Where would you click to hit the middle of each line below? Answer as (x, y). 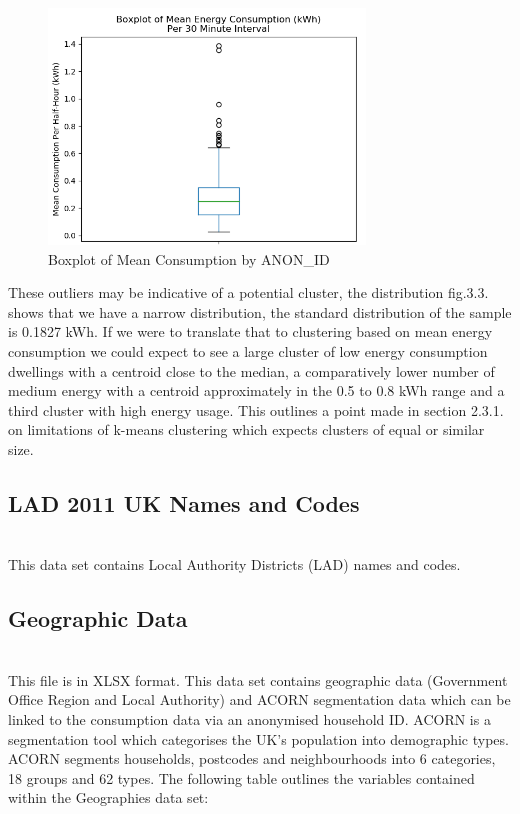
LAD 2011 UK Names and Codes (184, 503)
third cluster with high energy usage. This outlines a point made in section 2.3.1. (256, 409)
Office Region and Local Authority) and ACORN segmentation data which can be (259, 699)
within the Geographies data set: (108, 797)
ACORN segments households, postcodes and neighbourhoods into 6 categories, (252, 758)
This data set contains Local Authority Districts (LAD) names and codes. (234, 564)
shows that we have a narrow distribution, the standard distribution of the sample (260, 311)
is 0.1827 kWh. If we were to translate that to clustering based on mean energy (250, 331)
